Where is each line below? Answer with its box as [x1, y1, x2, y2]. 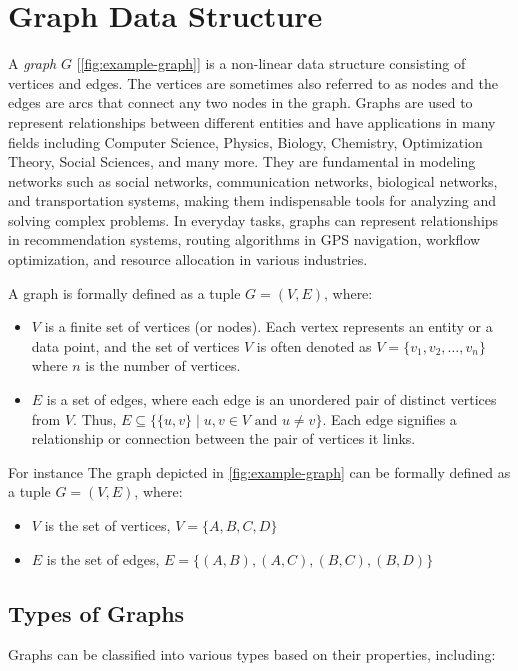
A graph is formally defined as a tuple [8, 282, 241, 303]
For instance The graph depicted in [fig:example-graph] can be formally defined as [8, 461, 511, 482]
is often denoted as [256, 335, 372, 356]
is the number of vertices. [85, 355, 241, 376]
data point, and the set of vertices [31, 335, 240, 356]
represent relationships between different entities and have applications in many [8, 111, 496, 132]
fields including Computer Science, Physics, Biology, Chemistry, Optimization [8, 131, 483, 152]
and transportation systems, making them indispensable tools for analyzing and [8, 190, 496, 211]
